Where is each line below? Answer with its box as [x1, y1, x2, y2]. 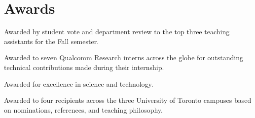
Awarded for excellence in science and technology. [4, 78, 153, 89]
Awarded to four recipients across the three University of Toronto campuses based [4, 95, 252, 105]
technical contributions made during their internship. [4, 62, 164, 72]
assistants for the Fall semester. [4, 36, 99, 46]
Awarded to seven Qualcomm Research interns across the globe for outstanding [4, 52, 243, 63]
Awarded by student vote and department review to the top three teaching [4, 26, 230, 37]
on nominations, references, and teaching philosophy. [4, 104, 163, 115]
